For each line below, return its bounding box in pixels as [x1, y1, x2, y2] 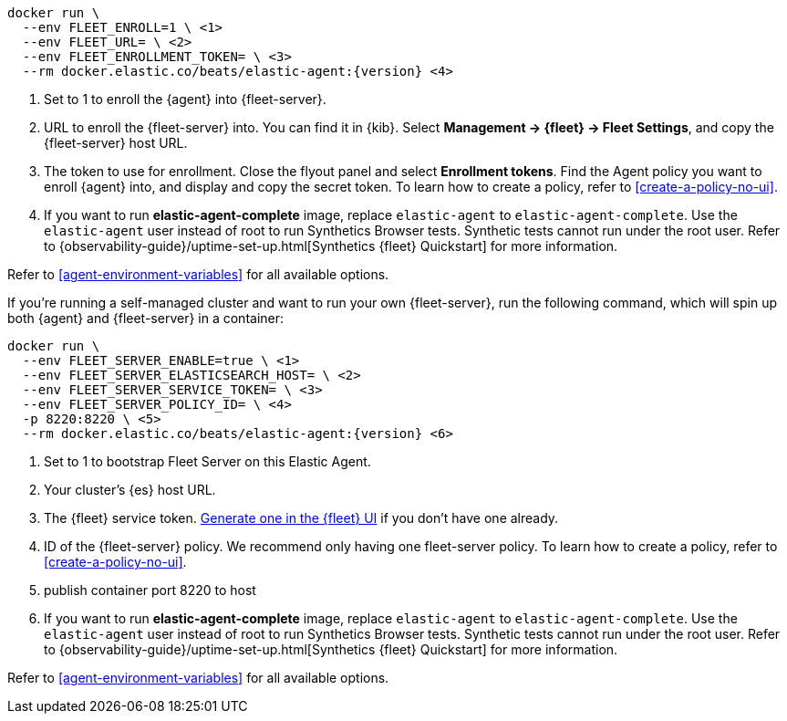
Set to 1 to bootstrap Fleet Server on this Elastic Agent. [44, 454, 371, 469]
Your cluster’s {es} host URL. [44, 482, 216, 497]
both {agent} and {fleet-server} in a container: [7, 310, 285, 326]
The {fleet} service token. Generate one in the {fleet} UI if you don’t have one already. [44, 510, 559, 526]
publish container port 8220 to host [44, 582, 256, 598]
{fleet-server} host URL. [44, 135, 188, 151]
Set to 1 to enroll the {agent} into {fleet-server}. [44, 91, 326, 107]
